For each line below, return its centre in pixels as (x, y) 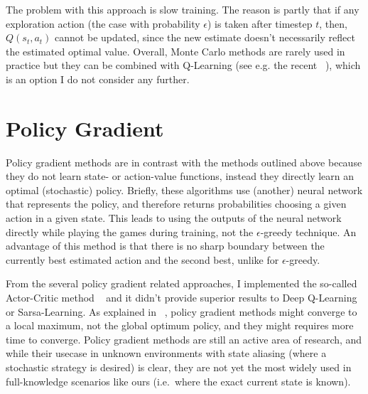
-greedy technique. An (308, 231)
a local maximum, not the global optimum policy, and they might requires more (180, 325)
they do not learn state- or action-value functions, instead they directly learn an (180, 176)
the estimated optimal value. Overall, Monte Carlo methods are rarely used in (175, 51)
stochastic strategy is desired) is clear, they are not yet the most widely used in (179, 367)
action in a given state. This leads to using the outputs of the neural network (174, 218)
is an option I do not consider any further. (98, 79)
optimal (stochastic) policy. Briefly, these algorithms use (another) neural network (184, 190)
